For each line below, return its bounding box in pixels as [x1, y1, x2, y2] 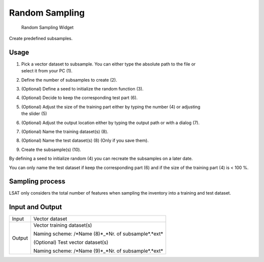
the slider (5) [21, 110, 47, 117]
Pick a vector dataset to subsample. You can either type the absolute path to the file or [21, 61, 196, 67]
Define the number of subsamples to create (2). [21, 77, 117, 83]
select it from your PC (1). [21, 68, 73, 74]
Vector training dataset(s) [33, 222, 92, 229]
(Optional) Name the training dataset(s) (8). [21, 129, 109, 134]
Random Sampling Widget [21, 24, 74, 30]
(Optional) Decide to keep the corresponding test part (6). [21, 95, 138, 101]
